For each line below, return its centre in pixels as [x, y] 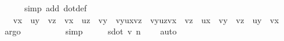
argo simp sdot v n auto [90, 31]
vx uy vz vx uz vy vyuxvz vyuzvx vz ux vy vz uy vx [146, 19]
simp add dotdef [55, 8]
